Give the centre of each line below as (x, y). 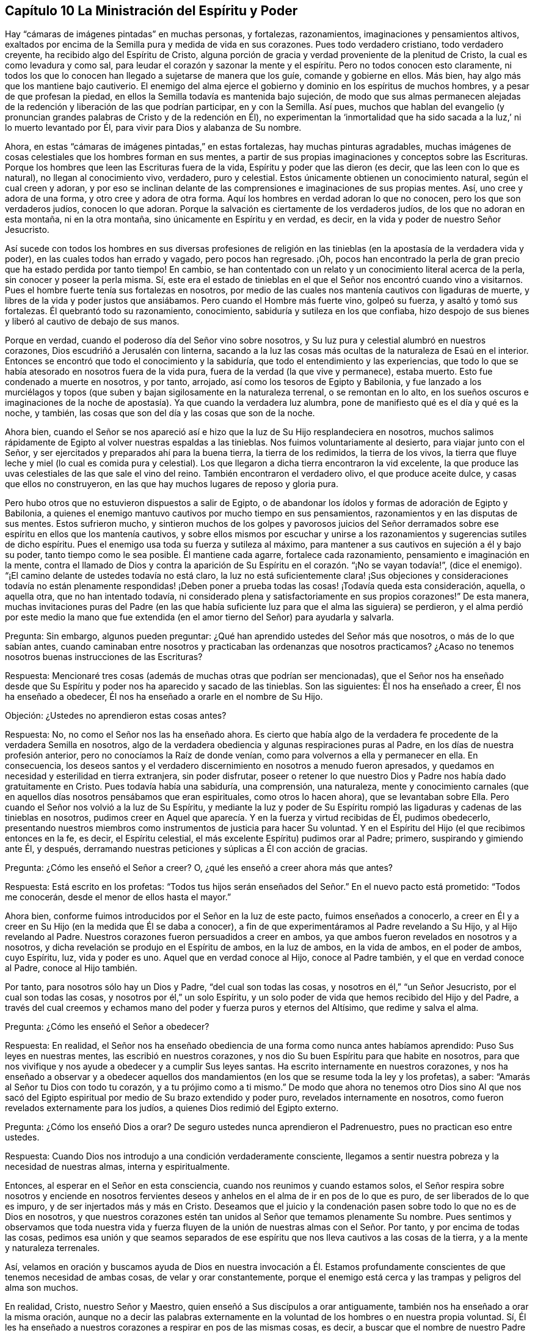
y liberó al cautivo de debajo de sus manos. (92, 321)
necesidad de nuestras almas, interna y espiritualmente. (118, 1167)
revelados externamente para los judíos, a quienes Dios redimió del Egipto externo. (172, 1108)
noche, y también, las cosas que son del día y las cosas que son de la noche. (160, 413)
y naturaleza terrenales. (53, 1248)
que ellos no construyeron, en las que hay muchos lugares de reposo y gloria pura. (172, 484)
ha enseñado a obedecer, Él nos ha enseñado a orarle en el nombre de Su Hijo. (164, 697)
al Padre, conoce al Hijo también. (71, 968)
